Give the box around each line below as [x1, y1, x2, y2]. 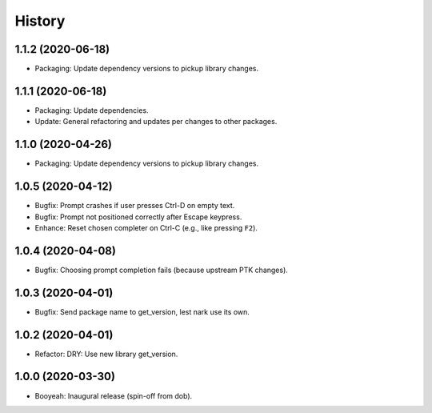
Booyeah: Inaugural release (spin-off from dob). [34, 391, 193, 400]
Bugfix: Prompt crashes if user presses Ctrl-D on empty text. [34, 201, 235, 211]
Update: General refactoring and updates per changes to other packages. [34, 117, 278, 126]
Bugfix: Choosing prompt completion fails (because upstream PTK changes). [34, 265, 288, 275]
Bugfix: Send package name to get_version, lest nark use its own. [34, 307, 250, 316]
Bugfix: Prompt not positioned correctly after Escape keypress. [34, 212, 242, 222]
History [14, 12, 66, 30]
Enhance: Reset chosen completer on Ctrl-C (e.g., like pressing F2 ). [34, 223, 258, 232]
